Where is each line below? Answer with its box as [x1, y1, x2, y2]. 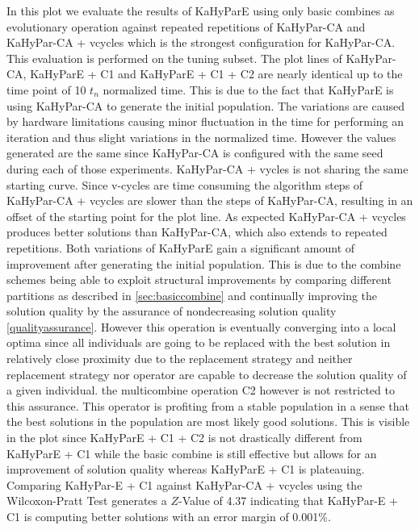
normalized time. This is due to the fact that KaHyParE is [103, 81, 394, 98]
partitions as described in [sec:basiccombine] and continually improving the [6, 286, 378, 303]
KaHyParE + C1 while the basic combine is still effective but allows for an [6, 444, 377, 461]
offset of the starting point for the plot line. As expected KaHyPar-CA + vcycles [6, 207, 406, 224]
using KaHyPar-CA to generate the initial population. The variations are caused [6, 97, 404, 114]
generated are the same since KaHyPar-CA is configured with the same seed [6, 144, 383, 161]
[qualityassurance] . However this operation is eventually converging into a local [6, 318, 396, 335]
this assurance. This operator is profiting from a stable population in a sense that [6, 397, 409, 414]
